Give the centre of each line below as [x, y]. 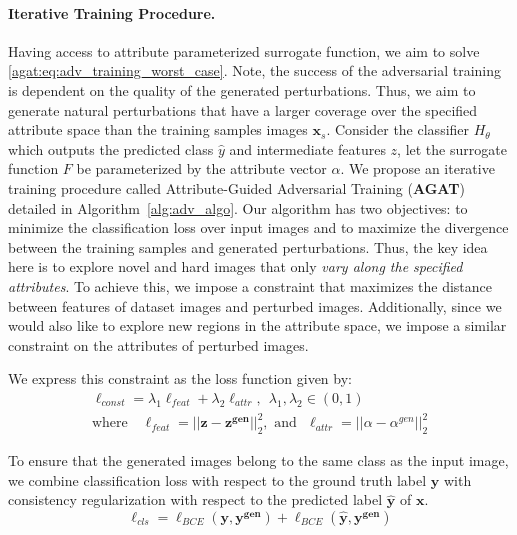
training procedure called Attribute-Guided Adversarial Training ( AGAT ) [236, 187]
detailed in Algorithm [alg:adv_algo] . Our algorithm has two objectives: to [238, 207]
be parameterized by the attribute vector [201, 168]
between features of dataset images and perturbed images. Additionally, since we [255, 305]
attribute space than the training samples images [158, 129]
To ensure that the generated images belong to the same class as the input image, [258, 460]
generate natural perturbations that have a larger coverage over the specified [243, 109]
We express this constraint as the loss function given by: [180, 378]
